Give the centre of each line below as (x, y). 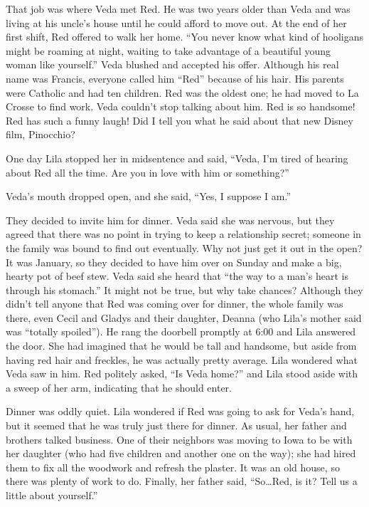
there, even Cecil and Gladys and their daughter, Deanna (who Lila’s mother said (184, 317)
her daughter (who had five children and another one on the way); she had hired (181, 453)
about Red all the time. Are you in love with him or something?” (148, 172)
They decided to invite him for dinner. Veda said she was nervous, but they (170, 220)
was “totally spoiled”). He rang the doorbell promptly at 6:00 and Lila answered (181, 331)
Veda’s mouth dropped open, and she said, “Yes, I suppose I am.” (149, 196)
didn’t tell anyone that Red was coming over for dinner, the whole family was (175, 304)
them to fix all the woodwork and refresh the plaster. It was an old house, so (173, 467)
